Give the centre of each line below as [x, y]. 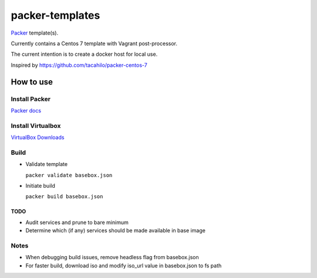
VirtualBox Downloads [38, 137]
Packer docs [26, 110]
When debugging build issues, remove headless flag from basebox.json [112, 257]
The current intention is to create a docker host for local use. [84, 54]
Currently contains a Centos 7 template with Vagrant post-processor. [94, 43]
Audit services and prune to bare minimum [77, 222]
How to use [32, 82]
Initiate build [41, 185]
